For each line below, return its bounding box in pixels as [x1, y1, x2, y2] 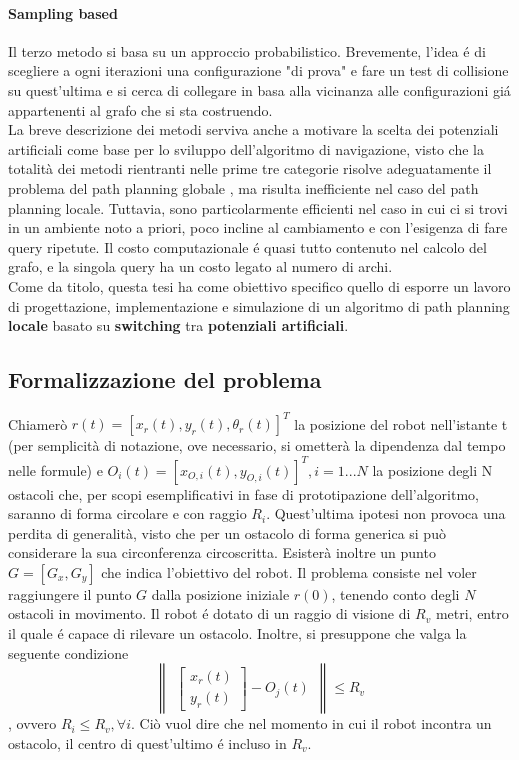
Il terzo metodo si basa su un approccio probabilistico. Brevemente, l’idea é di [8, 40, 486, 61]
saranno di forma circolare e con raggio [8, 503, 247, 524]
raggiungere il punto [8, 583, 132, 604]
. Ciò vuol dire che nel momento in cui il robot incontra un [130, 713, 492, 734]
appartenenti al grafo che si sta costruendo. [8, 99, 273, 120]
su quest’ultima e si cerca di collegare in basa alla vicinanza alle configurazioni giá [8, 79, 511, 100]
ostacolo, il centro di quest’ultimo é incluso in [8, 732, 287, 753]
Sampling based [8, 2, 118, 23]
